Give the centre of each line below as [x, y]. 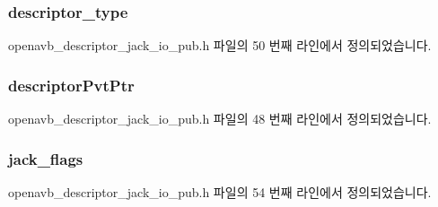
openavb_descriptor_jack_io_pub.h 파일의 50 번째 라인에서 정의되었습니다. [220, 45]
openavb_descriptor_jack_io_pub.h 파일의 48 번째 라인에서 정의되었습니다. [220, 119]
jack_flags [46, 158]
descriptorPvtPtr [71, 85]
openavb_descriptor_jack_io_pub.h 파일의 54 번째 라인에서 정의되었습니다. [220, 191]
